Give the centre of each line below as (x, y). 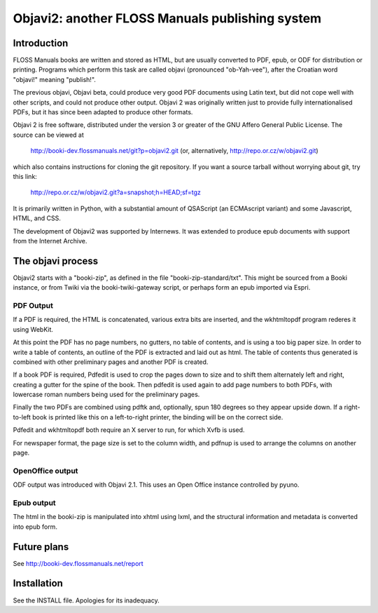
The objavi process (56, 261)
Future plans (41, 547)
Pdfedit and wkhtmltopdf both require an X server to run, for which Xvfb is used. (129, 430)
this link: (25, 176)
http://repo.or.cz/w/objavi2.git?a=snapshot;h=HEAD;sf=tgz (115, 192)
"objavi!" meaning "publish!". (54, 79)
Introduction (41, 43)
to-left (22, 417)
